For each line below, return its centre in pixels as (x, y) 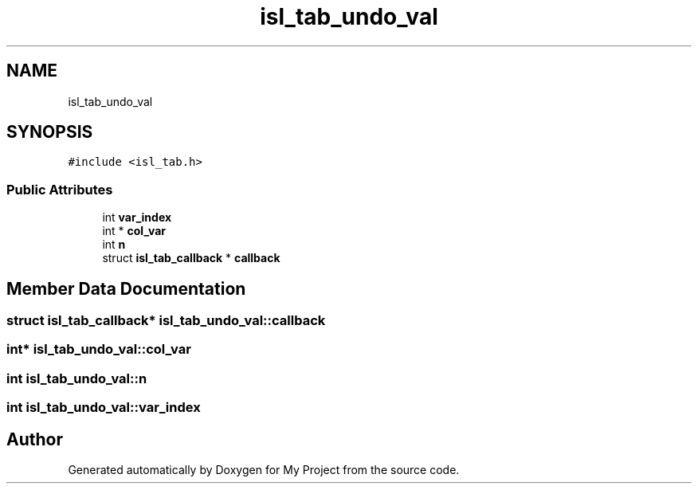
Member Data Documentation (126, 288)
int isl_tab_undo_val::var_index (104, 408)
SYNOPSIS (50, 132)
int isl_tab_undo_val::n (77, 378)
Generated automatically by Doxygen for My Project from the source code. (264, 470)
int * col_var (134, 231)
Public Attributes (60, 189)
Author (35, 439)
